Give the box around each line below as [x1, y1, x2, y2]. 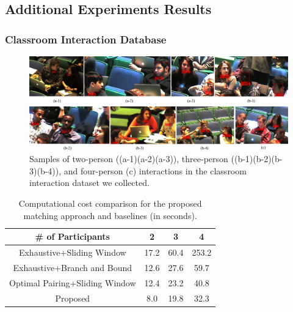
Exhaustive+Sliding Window [18, 246, 126, 259]
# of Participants [35, 230, 110, 243]
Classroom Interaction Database [5, 31, 167, 46]
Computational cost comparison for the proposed [18, 196, 202, 209]
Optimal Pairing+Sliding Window [9, 276, 136, 289]
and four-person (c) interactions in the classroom [63, 164, 247, 177]
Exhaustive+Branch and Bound [13, 261, 132, 273]
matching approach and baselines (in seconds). [23, 209, 197, 221]
